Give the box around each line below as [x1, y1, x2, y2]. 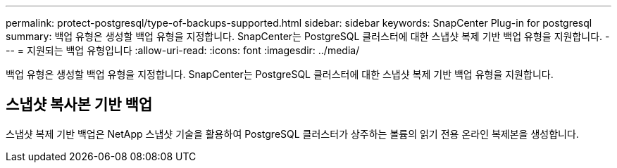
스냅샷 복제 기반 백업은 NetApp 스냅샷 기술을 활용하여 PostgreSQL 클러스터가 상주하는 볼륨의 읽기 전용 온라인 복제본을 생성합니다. [6, 127, 579, 140]
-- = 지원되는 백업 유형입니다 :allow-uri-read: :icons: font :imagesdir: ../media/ [6, 44, 360, 56]
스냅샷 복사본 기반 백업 [6, 96, 153, 114]
